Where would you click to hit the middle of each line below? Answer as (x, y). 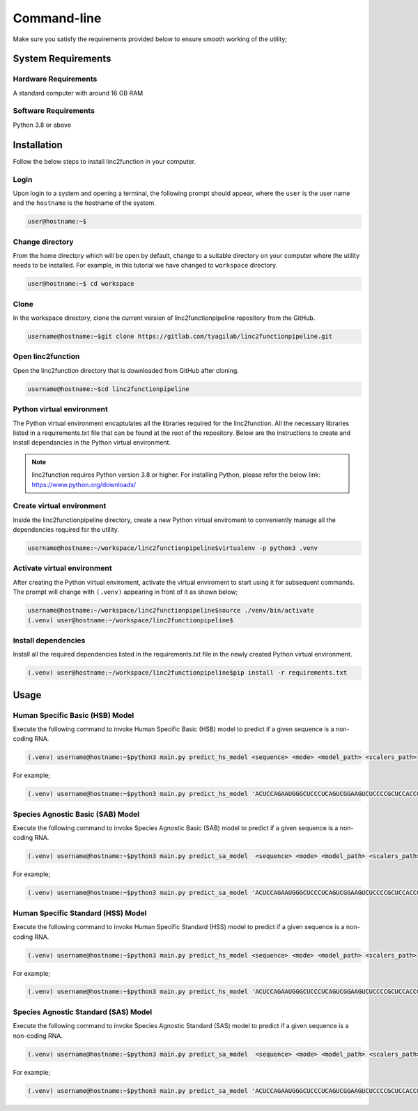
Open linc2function (46, 357)
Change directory (43, 242)
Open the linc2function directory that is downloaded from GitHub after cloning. (126, 370)
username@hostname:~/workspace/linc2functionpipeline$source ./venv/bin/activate (171, 611)
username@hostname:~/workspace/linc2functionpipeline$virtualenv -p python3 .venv (173, 548)
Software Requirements (54, 111)
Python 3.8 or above (42, 125)
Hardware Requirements (55, 79)
